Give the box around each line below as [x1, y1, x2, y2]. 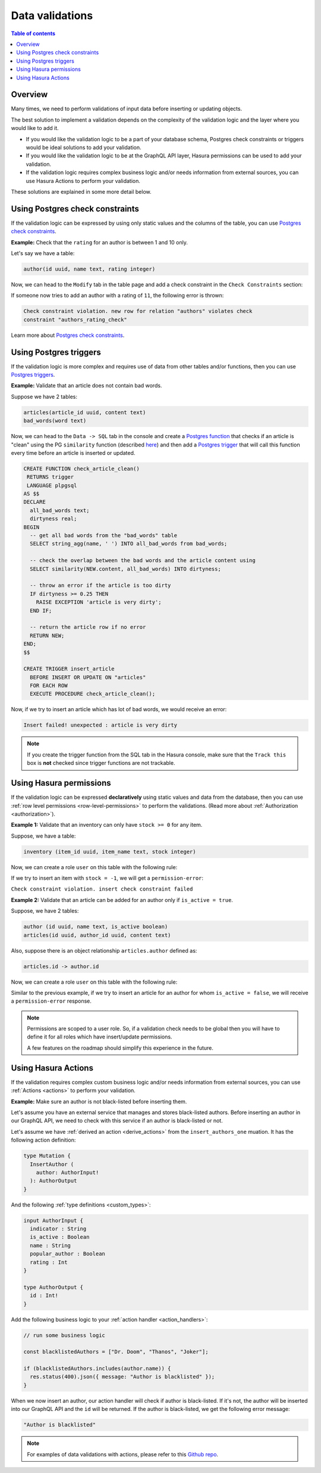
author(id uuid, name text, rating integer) [23, 265, 156, 272]
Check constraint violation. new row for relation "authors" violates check [23, 308, 253, 315]
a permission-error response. [11, 997, 92, 1004]
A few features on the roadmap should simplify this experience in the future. [27, 1044, 214, 1052]
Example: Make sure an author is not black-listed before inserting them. [11, 1097, 187, 1105]
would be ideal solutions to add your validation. [26, 144, 142, 151]
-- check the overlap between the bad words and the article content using [30, 557, 256, 564]
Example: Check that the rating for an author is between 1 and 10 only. [11, 238, 188, 246]
